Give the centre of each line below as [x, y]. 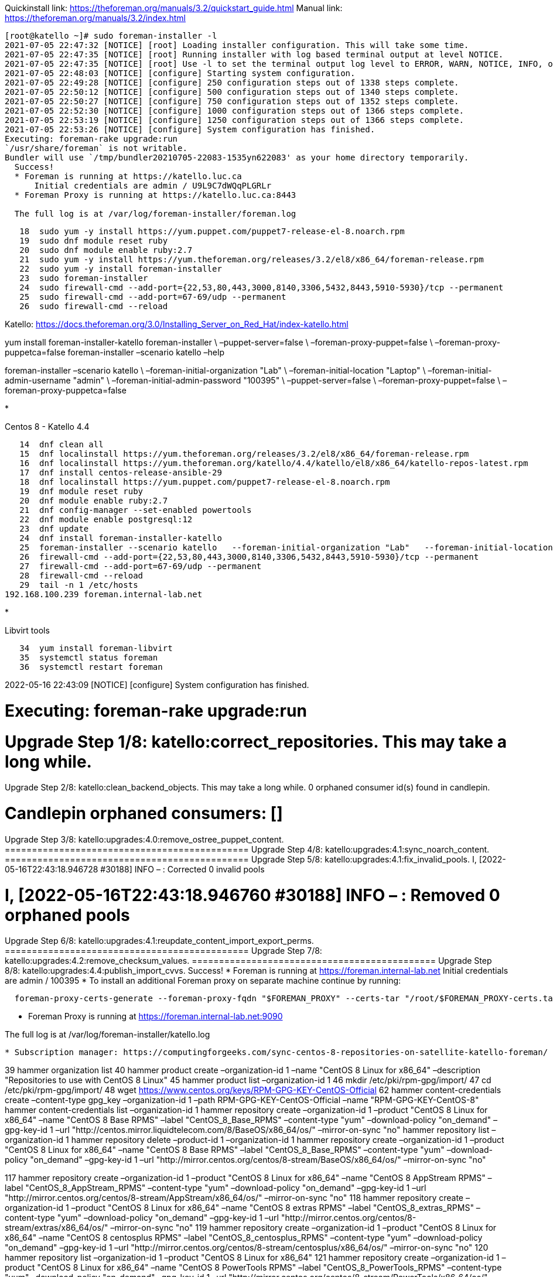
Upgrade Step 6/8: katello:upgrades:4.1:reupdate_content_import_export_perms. [159, 941]
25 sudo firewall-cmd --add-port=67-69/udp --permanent [153, 297]
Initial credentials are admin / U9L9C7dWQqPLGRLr [153, 186]
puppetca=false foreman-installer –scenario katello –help [115, 352]
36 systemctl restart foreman [91, 667]
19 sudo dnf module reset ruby [94, 241]
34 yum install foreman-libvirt [96, 648]
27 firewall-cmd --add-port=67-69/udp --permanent [141, 566]
